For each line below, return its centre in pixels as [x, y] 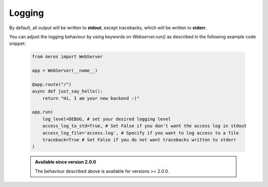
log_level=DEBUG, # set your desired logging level [107, 119]
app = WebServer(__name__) [65, 71]
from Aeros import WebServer [67, 57]
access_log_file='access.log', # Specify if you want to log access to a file [141, 133]
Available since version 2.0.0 [66, 162]
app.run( [43, 112]
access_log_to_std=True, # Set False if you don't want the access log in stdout [144, 126]
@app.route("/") [52, 84]
